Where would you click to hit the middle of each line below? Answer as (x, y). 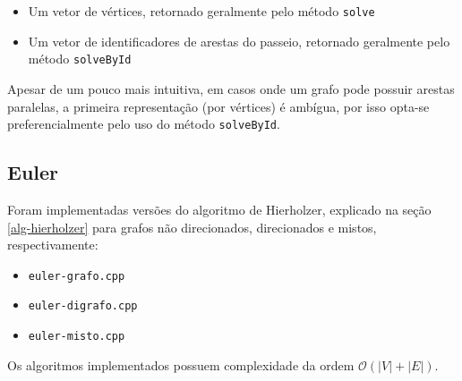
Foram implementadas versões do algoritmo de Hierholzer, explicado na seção (219, 209)
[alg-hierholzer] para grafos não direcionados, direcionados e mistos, (192, 227)
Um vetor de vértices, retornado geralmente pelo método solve (201, 11)
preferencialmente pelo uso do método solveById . (144, 124)
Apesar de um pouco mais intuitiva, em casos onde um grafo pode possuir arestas (231, 88)
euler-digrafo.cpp (83, 306)
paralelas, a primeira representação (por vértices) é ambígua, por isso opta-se (218, 106)
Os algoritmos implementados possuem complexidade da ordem (181, 364)
